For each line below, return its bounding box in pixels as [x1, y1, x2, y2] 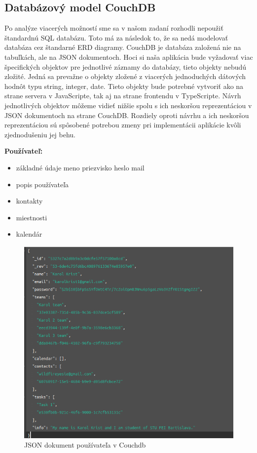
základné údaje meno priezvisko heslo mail [16, 162, 145, 172]
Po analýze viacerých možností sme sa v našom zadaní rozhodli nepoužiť [4, 23, 223, 33]
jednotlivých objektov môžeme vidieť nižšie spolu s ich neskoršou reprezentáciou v [4, 100, 252, 110]
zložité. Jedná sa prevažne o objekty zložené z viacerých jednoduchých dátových [4, 71, 246, 82]
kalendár [16, 229, 42, 239]
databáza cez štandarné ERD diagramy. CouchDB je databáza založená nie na [4, 42, 241, 52]
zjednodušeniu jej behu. [4, 129, 76, 139]
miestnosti [16, 212, 47, 222]
